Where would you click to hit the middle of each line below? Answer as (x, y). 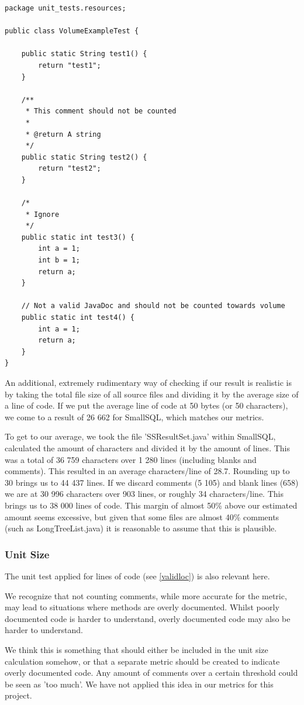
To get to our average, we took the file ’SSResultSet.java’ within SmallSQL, (140, 436)
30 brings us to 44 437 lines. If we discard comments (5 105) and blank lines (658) (152, 482)
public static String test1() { (84, 54)
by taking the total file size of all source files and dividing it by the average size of (152, 394)
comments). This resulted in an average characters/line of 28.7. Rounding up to (147, 471)
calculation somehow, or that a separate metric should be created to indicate (142, 661)
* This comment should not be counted (101, 111)
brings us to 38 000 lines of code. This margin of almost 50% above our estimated (151, 505)
